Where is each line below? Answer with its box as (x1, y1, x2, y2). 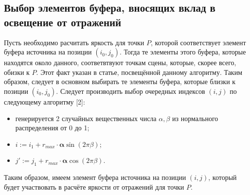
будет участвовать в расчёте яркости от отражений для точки (4, 181, 184, 192)
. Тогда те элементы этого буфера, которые (119, 47, 246, 57)
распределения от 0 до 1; (15, 123, 89, 133)
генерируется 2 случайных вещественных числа (15, 113, 157, 123)
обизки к (4, 67, 30, 77)
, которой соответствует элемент (151, 37, 246, 47)
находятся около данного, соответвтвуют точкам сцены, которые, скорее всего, (4, 57, 236, 68)
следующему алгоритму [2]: (4, 96, 85, 106)
